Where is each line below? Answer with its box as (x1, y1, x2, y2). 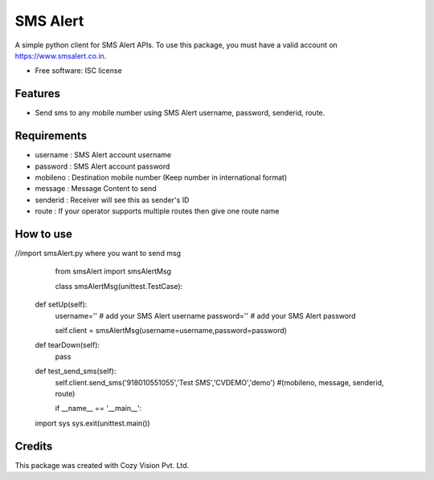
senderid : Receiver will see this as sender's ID (35, 195, 190, 205)
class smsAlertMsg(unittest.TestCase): (55, 281, 183, 291)
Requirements (14, 129, 88, 143)
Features (14, 87, 60, 100)
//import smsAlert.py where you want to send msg (14, 249, 181, 258)
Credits (14, 439, 53, 453)
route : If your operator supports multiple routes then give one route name (35, 206, 280, 216)
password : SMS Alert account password (35, 161, 170, 171)
